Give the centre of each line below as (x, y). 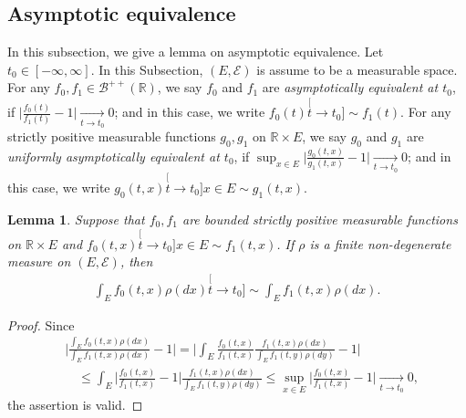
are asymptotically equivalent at (350, 87)
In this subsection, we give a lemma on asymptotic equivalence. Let (196, 52)
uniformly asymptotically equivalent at (114, 156)
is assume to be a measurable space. (357, 69)
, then (136, 261)
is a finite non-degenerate (380, 243)
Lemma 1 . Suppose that (76, 219)
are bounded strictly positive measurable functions (320, 219)
